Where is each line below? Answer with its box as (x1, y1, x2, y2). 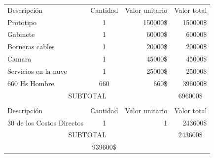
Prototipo (7, 17, 36, 27)
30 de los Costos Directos (7, 117, 84, 127)
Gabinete (7, 29, 35, 39)
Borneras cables (7, 41, 55, 52)
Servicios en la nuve (7, 65, 67, 76)
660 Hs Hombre (7, 78, 54, 88)
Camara (7, 54, 32, 64)
